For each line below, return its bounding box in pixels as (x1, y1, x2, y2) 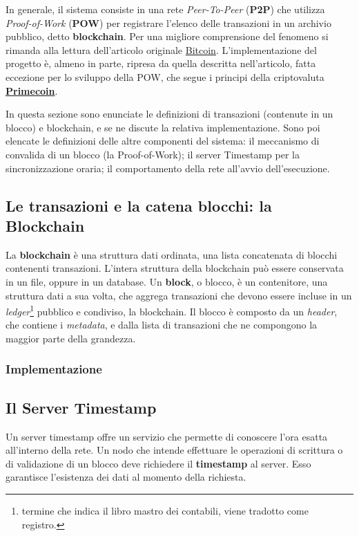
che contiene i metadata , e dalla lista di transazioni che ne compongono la (6, 317, 318, 332)
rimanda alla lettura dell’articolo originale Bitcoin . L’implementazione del (6, 42, 317, 57)
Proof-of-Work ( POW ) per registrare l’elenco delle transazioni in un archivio (6, 15, 331, 30)
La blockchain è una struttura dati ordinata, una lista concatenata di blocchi (6, 247, 338, 261)
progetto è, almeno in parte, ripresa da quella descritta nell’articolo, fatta (6, 56, 316, 71)
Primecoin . (6, 83, 58, 98)
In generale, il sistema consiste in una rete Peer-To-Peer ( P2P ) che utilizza (6, 2, 325, 16)
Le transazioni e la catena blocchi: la (6, 194, 272, 216)
